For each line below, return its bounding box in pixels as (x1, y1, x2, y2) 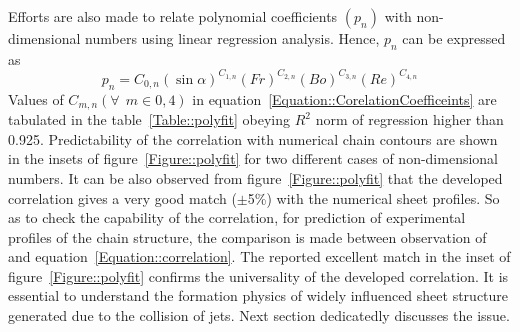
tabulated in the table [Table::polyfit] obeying (8, 109, 291, 130)
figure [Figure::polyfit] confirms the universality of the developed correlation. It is (8, 265, 509, 286)
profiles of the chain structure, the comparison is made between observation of (8, 226, 487, 247)
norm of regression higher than (315, 109, 504, 130)
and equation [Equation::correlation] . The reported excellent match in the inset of (8, 246, 511, 267)
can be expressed (402, 28, 506, 48)
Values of (8, 88, 64, 109)
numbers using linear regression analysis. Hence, (85, 28, 380, 48)
